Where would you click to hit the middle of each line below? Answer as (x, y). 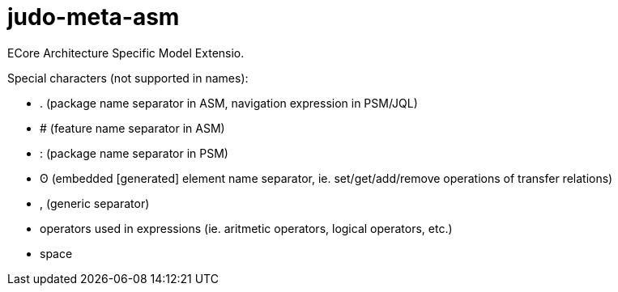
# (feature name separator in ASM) (132, 128)
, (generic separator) (95, 203)
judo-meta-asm (94, 17)
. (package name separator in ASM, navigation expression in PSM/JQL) (229, 103)
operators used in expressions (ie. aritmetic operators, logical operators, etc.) (246, 228)
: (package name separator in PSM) (134, 153)
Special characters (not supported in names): (128, 78)
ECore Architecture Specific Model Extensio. (126, 53)
